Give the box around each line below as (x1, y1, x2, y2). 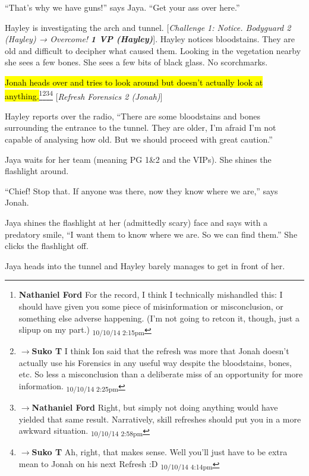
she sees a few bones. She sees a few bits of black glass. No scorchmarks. (5, 56, 268, 68)
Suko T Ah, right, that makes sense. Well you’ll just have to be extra (31, 446, 288, 458)
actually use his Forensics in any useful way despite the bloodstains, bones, (18, 356, 292, 368)
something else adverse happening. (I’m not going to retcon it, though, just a (18, 311, 299, 324)
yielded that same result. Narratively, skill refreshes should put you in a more (18, 412, 301, 425)
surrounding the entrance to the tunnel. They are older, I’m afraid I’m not (5, 121, 276, 134)
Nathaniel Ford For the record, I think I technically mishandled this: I (18, 288, 283, 301)
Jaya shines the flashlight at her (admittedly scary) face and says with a (5, 216, 268, 228)
